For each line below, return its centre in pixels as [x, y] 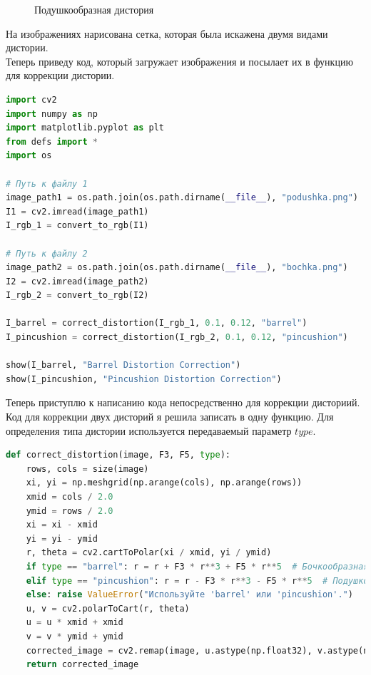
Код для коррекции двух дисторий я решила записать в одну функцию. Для [170, 417]
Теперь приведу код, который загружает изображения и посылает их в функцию [179, 61]
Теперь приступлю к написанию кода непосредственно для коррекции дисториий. [183, 402]
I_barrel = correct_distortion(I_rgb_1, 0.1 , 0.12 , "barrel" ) [157, 323]
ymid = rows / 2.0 [70, 511]
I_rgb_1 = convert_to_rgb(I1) [77, 226]
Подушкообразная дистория [94, 9]
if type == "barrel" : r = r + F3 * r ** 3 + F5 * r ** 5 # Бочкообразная [197, 566]
